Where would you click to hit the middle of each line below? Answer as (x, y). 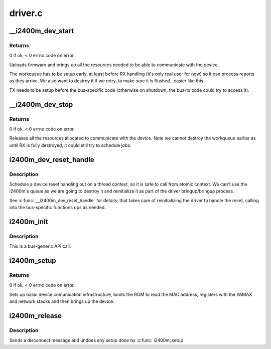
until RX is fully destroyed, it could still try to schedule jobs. (70, 145)
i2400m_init (29, 221)
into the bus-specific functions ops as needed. (58, 208)
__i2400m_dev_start (42, 31)
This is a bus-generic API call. (40, 246)
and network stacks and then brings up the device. (62, 301)
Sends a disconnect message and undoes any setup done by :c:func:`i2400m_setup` (97, 340)
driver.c (26, 13)
